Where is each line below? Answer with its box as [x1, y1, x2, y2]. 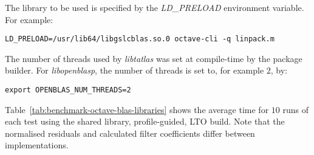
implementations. [5, 139, 69, 151]
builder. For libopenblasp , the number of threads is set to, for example [5, 64, 264, 77]
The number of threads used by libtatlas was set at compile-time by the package [5, 52, 302, 64]
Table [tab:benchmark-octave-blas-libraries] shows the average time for [5, 103, 269, 115]
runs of [282, 103, 309, 115]
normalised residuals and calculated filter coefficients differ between [5, 126, 255, 139]
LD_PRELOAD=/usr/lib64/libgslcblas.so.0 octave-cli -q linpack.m [5, 35, 275, 44]
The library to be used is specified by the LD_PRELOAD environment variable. [5, 1, 304, 13]
